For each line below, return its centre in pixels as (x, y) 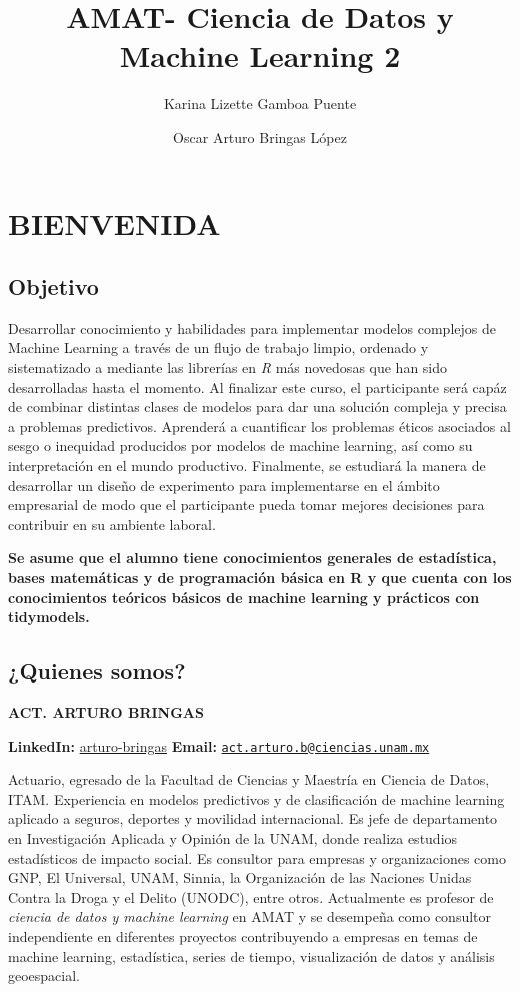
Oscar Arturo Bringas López (260, 136)
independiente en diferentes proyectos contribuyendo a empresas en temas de (243, 936)
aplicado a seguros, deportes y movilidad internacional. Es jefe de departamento (253, 818)
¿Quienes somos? (97, 670)
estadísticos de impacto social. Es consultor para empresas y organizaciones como (257, 857)
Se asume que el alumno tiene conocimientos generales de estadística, (252, 557)
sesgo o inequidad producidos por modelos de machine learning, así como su (240, 445)
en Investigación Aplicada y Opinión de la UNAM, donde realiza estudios (233, 838)
